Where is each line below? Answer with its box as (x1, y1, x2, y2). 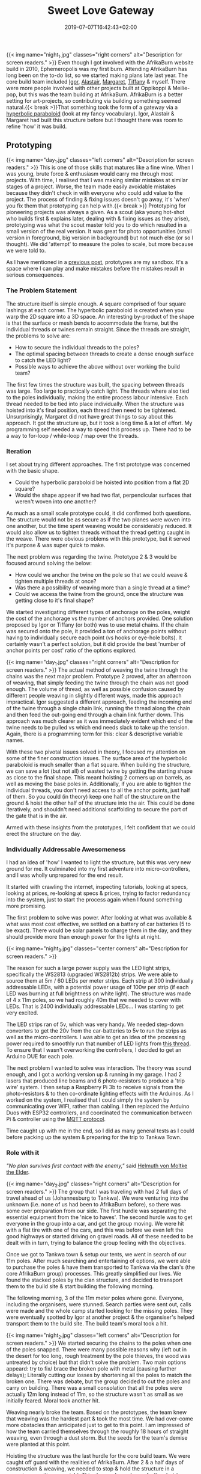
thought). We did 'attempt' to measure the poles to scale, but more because (6, 241, 194, 248)
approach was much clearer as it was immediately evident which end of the (6, 717, 193, 725)
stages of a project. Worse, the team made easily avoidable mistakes (6, 183, 176, 190)
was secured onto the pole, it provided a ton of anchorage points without (6, 627, 187, 634)
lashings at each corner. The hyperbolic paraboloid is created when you (6, 306, 184, 313)
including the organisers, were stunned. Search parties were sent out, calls (6, 1300, 191, 1308)
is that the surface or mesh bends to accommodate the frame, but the (6, 319, 179, 327)
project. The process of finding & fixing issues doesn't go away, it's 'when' (6, 196, 191, 203)
